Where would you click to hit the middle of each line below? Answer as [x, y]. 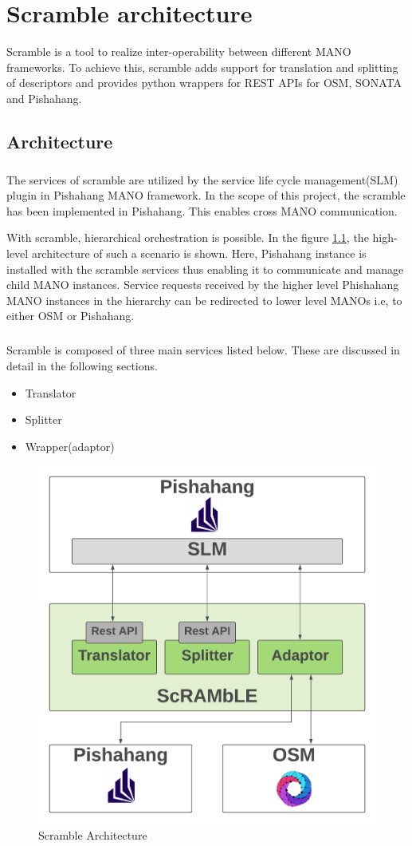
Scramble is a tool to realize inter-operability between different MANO [179, 51]
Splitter [43, 419]
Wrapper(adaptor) [70, 446]
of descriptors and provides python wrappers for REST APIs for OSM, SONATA [204, 83]
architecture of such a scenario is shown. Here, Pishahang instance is [199, 253]
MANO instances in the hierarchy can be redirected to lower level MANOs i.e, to [204, 300]
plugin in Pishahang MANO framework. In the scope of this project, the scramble [206, 195]
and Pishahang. [44, 98]
